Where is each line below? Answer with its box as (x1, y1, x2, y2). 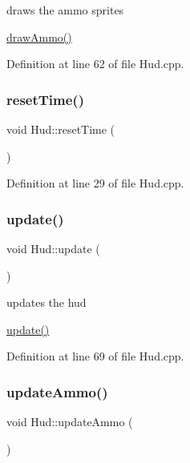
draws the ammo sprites (6, 2, 124, 18)
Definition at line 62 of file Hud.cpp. (6, 55, 184, 72)
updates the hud (6, 294, 87, 311)
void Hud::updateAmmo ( (6, 413, 133, 430)
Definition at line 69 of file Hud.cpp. (6, 348, 184, 364)
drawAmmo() (6, 28, 72, 45)
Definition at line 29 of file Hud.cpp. (6, 175, 184, 191)
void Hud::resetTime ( (6, 121, 115, 137)
